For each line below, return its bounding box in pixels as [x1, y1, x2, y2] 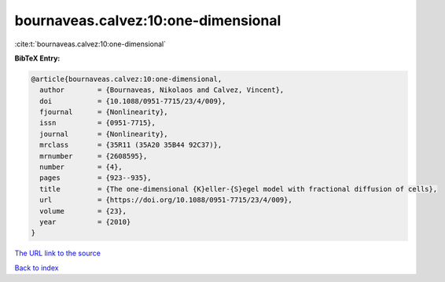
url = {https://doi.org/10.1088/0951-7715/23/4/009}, [39, 196, 292, 204]
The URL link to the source [14, 248, 101, 258]
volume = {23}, [39, 207, 127, 215]
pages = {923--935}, [39, 174, 153, 182]
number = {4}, [39, 163, 123, 172]
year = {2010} [39, 218, 131, 226]
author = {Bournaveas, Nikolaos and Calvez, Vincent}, [39, 86, 285, 94]
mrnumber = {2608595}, [39, 152, 148, 160]
